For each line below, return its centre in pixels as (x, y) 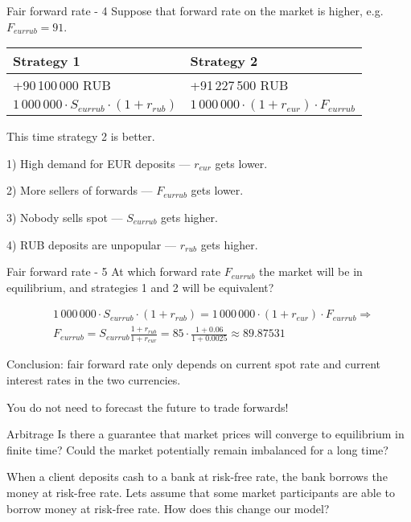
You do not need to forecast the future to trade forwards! (148, 407)
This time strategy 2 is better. (81, 136)
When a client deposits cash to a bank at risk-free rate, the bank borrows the (197, 477)
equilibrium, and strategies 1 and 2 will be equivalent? (140, 287)
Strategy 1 (47, 61)
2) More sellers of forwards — (80, 190)
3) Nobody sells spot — (65, 217)
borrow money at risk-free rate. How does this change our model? (168, 508)
